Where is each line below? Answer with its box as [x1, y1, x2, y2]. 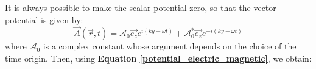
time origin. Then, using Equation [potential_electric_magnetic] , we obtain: [5, 52, 312, 64]
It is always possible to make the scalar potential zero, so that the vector [5, 1, 276, 13]
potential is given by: [5, 13, 83, 26]
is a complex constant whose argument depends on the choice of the [43, 40, 297, 53]
